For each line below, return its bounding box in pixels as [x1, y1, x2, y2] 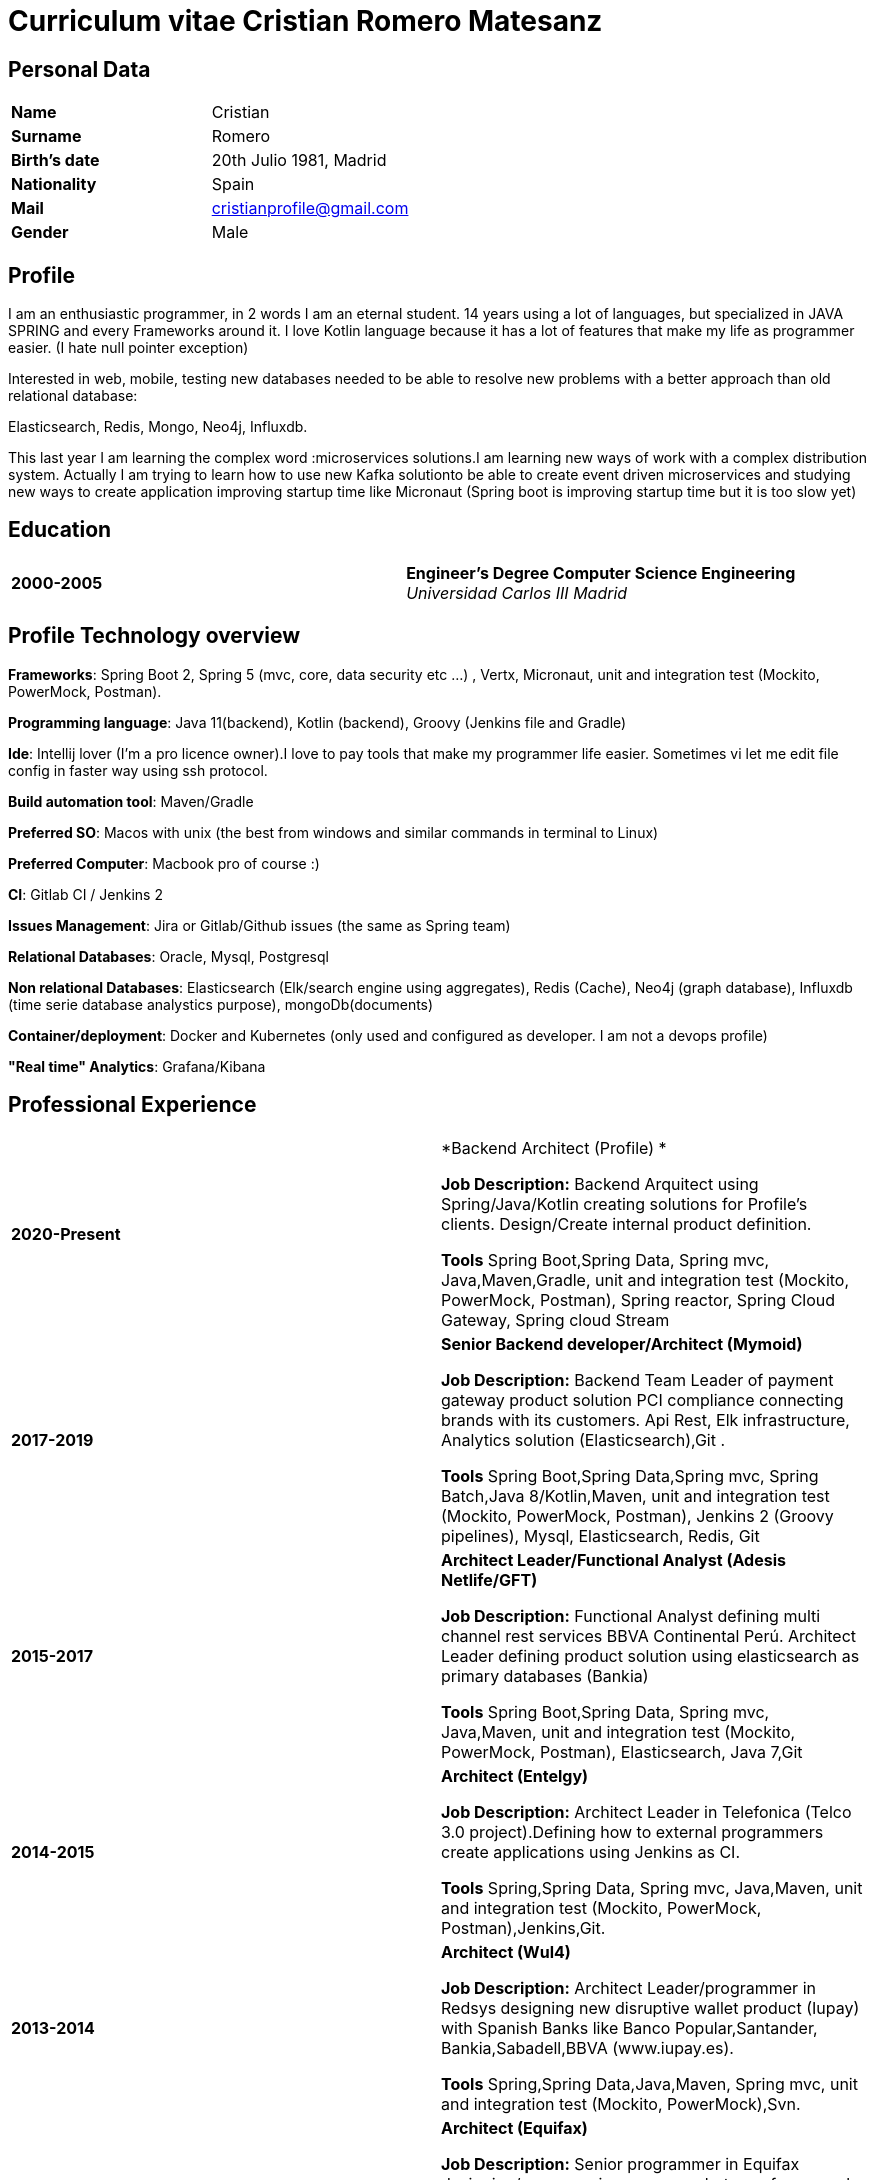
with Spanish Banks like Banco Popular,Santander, [441, 2017, 818, 2038]
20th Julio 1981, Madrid [211, 150, 387, 171]
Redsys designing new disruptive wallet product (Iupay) [441, 1997, 860, 2018]
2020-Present [11, 1223, 121, 1244]
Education [8, 517, 112, 543]
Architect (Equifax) [441, 2117, 588, 2138]
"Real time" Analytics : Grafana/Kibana [8, 1057, 266, 1075]
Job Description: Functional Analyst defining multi [441, 1605, 821, 1626]
